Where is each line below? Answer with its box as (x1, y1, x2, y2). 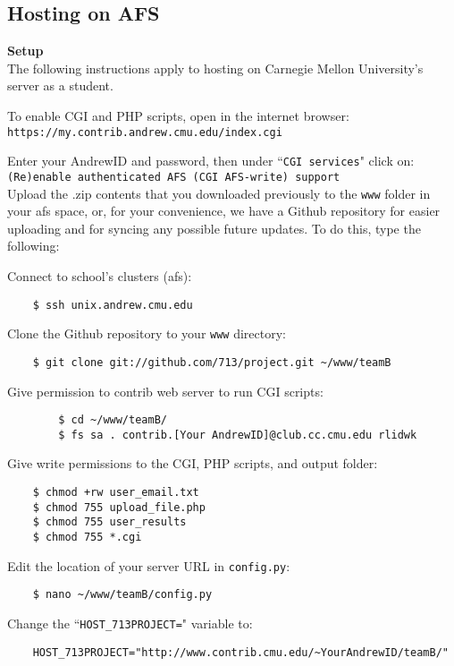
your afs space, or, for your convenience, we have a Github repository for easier (7, 201, 441, 220)
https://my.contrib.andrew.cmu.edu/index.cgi (7, 125, 282, 139)
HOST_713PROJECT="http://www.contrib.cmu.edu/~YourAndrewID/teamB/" (32, 645, 449, 659)
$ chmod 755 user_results (32, 516, 187, 529)
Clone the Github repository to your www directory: (7, 324, 287, 343)
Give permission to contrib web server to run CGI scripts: (7, 381, 324, 400)
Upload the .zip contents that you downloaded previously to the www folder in (7, 184, 431, 202)
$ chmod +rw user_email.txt (32, 486, 199, 499)
